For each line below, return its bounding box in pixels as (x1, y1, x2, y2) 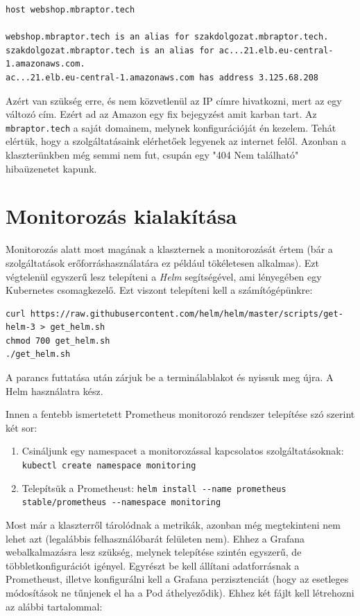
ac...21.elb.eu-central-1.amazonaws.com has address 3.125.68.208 (6, 72, 319, 82)
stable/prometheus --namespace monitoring (22, 498, 221, 508)
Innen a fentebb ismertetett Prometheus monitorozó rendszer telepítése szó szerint (6, 407, 355, 421)
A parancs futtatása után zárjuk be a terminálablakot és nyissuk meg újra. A (6, 370, 334, 385)
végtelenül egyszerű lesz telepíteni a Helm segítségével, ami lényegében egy (6, 269, 322, 283)
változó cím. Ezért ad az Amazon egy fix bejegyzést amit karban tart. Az (6, 107, 317, 121)
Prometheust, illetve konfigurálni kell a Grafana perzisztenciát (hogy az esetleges (6, 572, 349, 586)
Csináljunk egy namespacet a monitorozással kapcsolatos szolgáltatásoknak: (22, 443, 344, 458)
